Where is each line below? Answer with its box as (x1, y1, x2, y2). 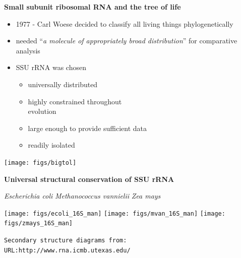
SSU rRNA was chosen (16, 62, 86, 73)
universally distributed (28, 79, 98, 89)
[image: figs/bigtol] (4, 159, 77, 166)
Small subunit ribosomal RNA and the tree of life (4, 2, 181, 12)
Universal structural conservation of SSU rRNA (4, 173, 174, 184)
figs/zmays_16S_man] (4, 220, 73, 227)
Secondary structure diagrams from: (4, 237, 127, 244)
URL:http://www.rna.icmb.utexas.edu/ (4, 246, 131, 254)
